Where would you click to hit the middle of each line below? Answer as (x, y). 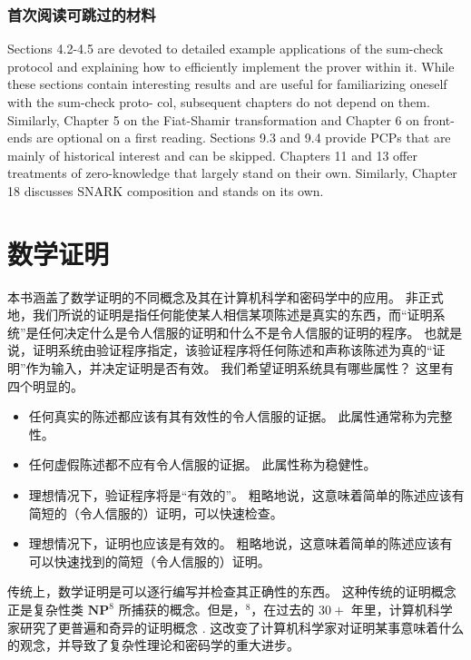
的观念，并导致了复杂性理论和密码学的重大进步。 (153, 645)
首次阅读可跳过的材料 (82, 14)
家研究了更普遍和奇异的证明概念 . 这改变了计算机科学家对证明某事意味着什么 (236, 627)
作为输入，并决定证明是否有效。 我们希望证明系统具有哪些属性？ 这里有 (240, 368)
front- (439, 119)
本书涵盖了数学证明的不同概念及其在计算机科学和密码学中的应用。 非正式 (226, 296)
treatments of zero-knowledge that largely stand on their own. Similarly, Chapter (232, 173)
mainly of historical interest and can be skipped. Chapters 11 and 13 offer (212, 155)
